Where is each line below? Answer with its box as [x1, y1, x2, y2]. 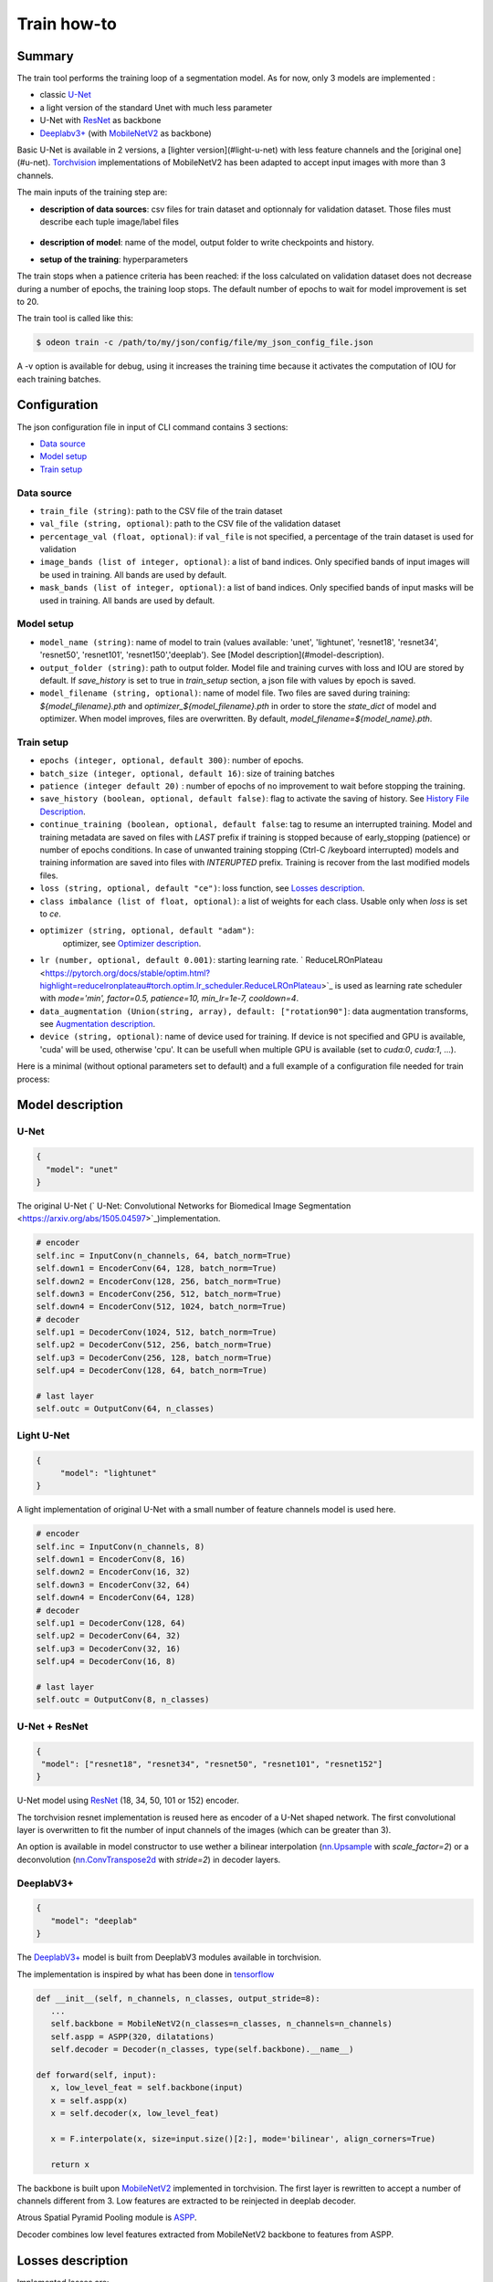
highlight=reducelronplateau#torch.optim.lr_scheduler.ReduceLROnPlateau [39, 979, 321, 990]
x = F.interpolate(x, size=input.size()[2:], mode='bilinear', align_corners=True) [50, 2133, 436, 2144]
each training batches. [16, 373, 101, 384]
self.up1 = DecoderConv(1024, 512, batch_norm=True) [36, 1327, 278, 1337]
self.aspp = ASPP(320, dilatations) [50, 2031, 215, 2042]
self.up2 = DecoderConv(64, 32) [36, 1630, 182, 1641]
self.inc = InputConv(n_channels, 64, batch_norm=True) [36, 1251, 292, 1261]
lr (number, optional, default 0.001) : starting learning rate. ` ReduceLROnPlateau [39, 955, 383, 966]
